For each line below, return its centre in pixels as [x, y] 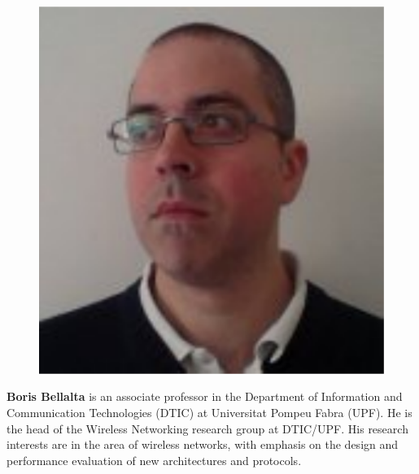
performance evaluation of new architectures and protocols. [154, 460]
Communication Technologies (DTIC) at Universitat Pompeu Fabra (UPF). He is [209, 412]
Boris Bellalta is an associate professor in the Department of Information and [205, 396]
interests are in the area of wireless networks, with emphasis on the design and [203, 444]
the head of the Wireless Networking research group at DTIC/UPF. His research [207, 428]
